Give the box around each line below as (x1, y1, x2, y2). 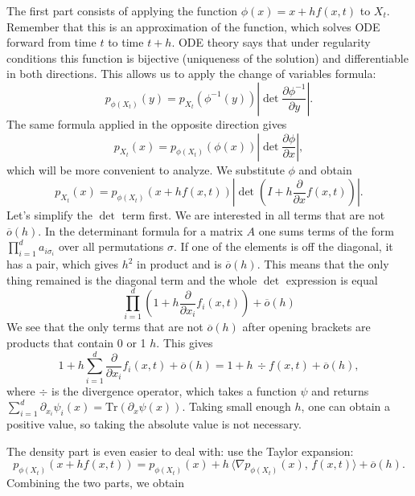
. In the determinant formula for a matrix (38, 222, 243, 239)
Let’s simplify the (6, 207, 92, 223)
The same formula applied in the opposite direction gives (6, 115, 287, 132)
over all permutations (58, 238, 164, 255)
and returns (311, 382, 369, 399)
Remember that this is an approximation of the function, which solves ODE (6, 18, 380, 35)
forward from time (6, 34, 97, 51)
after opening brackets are (242, 318, 371, 335)
